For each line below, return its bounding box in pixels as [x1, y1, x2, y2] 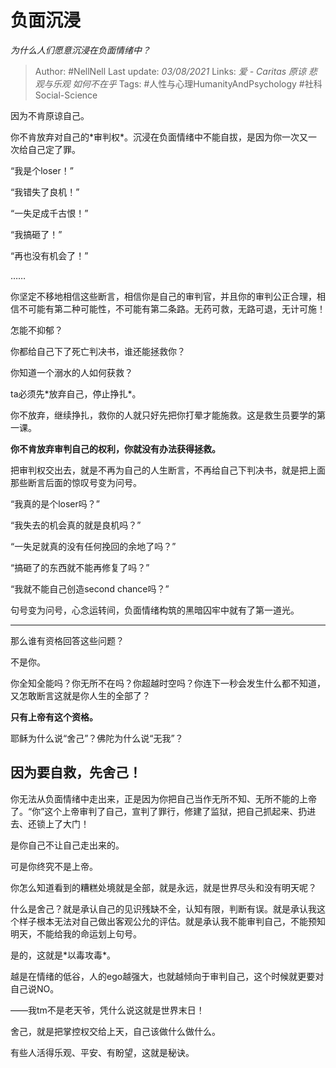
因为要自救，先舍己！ [10, 764, 142, 781]
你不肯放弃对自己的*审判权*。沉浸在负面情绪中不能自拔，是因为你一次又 [10, 131, 309, 143]
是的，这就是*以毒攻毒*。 [10, 949, 117, 961]
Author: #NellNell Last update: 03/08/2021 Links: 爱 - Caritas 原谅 [34, 65, 307, 77]
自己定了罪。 [27, 143, 81, 155]
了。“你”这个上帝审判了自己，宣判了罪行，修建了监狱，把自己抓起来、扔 [10, 805, 308, 817]
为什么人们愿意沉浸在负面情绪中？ [10, 44, 151, 56]
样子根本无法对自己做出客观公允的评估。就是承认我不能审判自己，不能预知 [18, 915, 326, 927]
